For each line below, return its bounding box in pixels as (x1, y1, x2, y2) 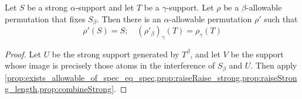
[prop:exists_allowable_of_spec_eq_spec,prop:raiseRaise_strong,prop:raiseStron (5, 71, 297, 83)
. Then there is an (97, 12, 161, 25)
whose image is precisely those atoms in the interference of (5, 59, 215, 71)
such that (264, 12, 298, 25)
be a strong (27, 1, 68, 13)
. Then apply (250, 59, 297, 71)
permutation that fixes (5, 12, 86, 25)
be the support (230, 47, 284, 60)
